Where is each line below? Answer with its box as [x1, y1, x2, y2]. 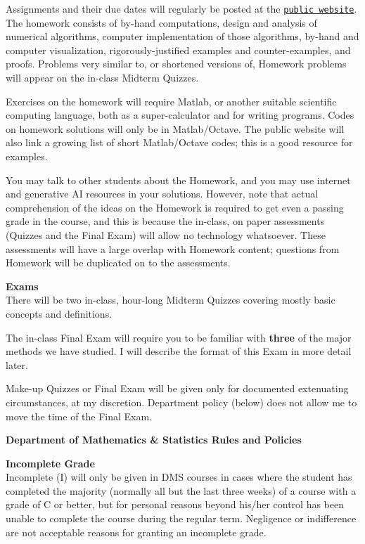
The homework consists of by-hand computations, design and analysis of [6, 15, 317, 30]
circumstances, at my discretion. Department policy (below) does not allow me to [6, 394, 357, 409]
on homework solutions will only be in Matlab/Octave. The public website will [6, 121, 345, 136]
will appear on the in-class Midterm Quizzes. [6, 70, 199, 85]
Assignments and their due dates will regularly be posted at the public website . [6, 1, 357, 15]
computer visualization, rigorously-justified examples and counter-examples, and [6, 42, 351, 57]
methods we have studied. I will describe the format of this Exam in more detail [6, 344, 352, 358]
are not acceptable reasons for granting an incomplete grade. [6, 524, 267, 539]
